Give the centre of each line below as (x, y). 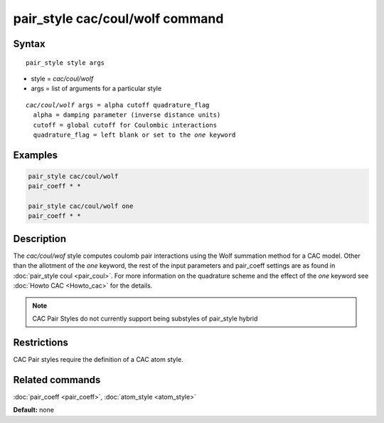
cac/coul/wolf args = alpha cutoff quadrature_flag (118, 105)
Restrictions (41, 342)
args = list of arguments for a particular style (96, 88)
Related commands (57, 380)
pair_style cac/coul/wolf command (118, 19)
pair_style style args (65, 63)
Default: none (34, 410)
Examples (36, 155)
